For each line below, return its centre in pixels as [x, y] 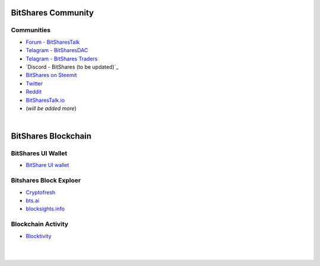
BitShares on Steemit [51, 75]
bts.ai [33, 200]
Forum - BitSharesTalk [53, 42]
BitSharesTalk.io [45, 100]
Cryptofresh [41, 192]
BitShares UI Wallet [39, 153]
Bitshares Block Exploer [46, 181]
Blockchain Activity [40, 224]
